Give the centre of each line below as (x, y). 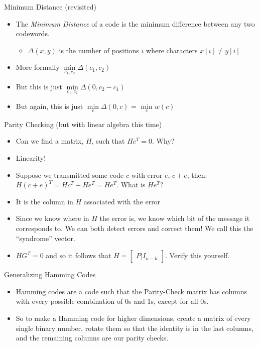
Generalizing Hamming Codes (50, 274)
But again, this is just (49, 106)
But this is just (39, 86)
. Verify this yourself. (198, 255)
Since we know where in (52, 218)
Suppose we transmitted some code (70, 175)
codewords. (33, 33)
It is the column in (44, 201)
